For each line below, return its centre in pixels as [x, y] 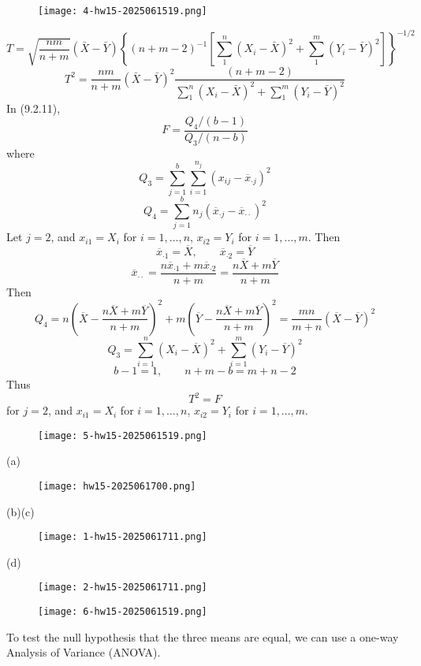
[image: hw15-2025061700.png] [117, 486]
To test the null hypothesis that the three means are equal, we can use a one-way [203, 636]
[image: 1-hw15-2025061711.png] [123, 537]
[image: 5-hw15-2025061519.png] [123, 435]
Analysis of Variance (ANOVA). [84, 652]
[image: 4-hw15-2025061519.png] [123, 11]
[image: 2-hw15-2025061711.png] [123, 588]
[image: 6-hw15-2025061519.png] [123, 612]
